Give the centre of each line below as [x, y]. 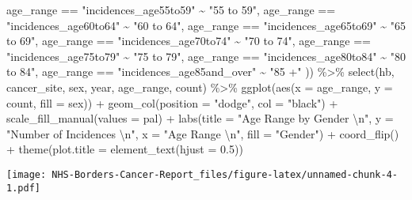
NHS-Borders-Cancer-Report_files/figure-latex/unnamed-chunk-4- [225, 174]
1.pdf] [23, 188]
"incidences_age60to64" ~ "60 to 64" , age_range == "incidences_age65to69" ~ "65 [206, 25]
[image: [27, 174]
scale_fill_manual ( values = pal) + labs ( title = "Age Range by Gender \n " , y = [200, 118]
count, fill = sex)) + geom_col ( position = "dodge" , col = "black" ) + [172, 102]
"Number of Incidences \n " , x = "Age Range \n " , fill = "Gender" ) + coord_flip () [203, 133]
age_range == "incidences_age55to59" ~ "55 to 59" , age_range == [171, 9]
